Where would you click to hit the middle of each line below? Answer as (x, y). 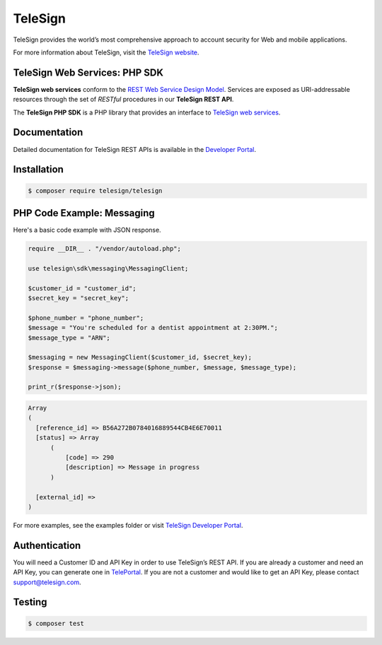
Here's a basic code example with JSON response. (87, 230)
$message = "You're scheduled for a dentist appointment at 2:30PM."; (153, 328)
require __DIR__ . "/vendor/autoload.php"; (105, 249)
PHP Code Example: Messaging (84, 213)
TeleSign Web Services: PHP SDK (88, 72)
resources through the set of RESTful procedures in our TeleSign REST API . (123, 100)
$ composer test (56, 623)
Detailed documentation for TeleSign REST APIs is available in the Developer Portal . (134, 149)
